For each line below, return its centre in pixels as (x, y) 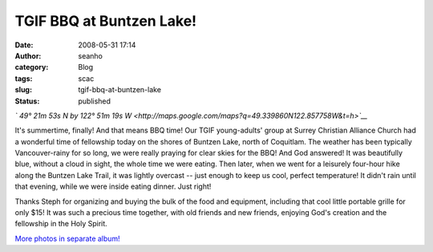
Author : (28, 55)
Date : (24, 45)
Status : (27, 101)
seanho (91, 55)
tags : (24, 78)
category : (32, 67)
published (95, 101)
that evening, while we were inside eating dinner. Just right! (113, 187)
